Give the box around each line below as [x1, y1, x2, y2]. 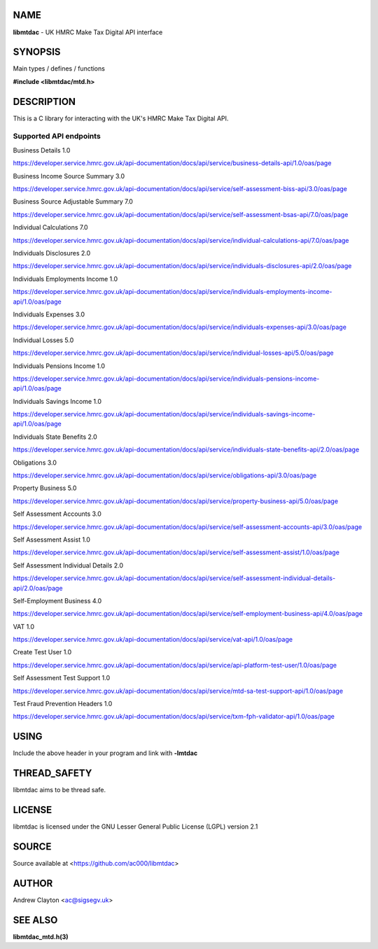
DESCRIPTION [13, 95, 76, 108]
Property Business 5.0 [13, 484, 77, 493]
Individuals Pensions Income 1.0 [13, 361, 105, 370]
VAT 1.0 [13, 622, 35, 631]
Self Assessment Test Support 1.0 [13, 674, 111, 682]
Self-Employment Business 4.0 [13, 596, 102, 605]
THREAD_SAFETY [13, 767, 92, 780]
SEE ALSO [13, 914, 58, 926]
